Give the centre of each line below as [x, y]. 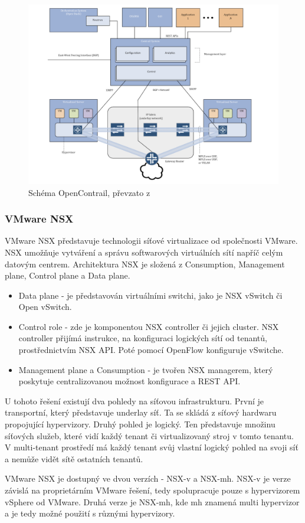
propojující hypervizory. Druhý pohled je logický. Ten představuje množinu [140, 424]
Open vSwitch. [45, 307]
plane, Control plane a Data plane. [68, 275]
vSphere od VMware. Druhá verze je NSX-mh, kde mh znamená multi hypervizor [152, 501]
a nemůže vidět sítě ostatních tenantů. [74, 458]
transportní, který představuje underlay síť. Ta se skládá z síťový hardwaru [141, 412]
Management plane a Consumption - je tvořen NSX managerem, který [146, 369]
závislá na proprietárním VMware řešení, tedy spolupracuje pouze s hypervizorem [152, 490]
